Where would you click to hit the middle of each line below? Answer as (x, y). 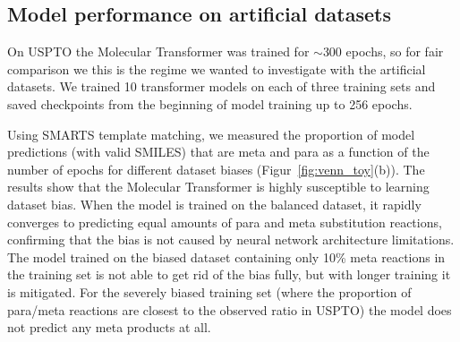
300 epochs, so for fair (383, 51)
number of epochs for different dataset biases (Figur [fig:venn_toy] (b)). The (216, 169)
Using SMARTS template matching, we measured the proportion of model (211, 134)
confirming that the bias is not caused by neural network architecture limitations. (231, 239)
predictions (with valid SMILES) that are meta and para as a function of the (218, 152)
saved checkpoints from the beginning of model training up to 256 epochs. (210, 103)
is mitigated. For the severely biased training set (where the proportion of (209, 291)
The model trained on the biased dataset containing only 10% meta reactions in (226, 256)
